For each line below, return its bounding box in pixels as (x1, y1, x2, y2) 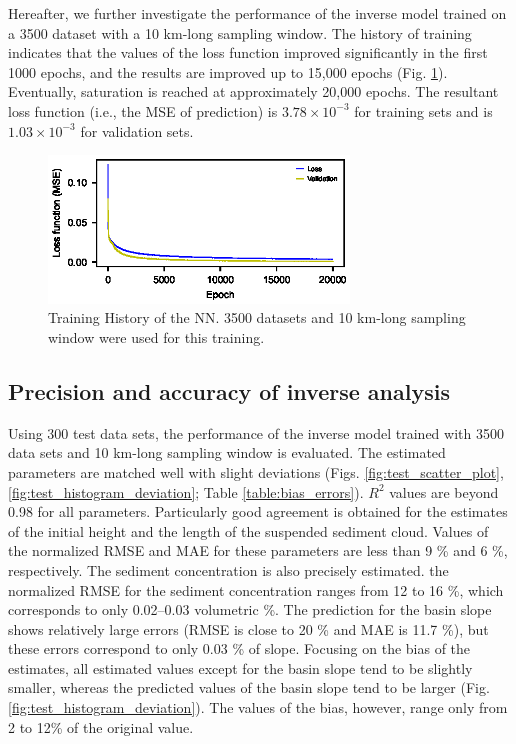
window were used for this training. (48, 326, 265, 347)
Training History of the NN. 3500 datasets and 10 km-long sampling (48, 307, 466, 328)
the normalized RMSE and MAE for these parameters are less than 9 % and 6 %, (8, 540, 508, 561)
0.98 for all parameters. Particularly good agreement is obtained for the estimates (8, 501, 508, 522)
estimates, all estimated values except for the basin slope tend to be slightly (8, 657, 473, 678)
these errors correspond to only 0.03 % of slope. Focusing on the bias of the (8, 638, 471, 659)
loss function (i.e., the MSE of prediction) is (8, 100, 278, 121)
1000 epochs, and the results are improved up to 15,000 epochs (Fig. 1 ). (8, 61, 448, 82)
